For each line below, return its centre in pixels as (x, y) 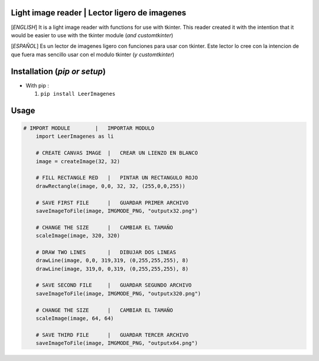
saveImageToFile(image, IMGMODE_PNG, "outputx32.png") (117, 211)
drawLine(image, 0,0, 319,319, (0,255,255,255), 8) (112, 261)
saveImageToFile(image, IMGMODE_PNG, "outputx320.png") (118, 293)
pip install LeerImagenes (78, 94)
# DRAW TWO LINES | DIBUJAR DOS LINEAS (106, 252)
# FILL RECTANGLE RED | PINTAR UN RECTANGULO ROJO (117, 178)
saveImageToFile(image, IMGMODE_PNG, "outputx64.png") (117, 343)
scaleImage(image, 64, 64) (75, 318)
